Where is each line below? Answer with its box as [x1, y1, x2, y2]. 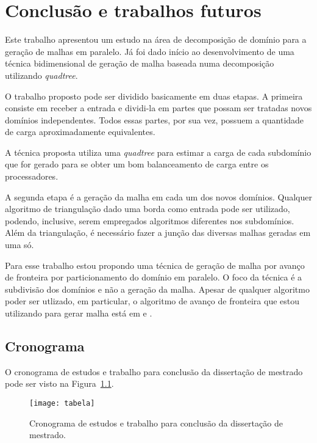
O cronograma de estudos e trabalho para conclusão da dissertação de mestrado [5, 365, 303, 378]
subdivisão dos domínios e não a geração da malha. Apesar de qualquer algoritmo [5, 282, 310, 295]
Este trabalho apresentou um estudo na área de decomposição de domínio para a [5, 33, 307, 46]
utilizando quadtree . [5, 68, 78, 81]
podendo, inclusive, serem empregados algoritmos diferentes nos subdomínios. [5, 214, 294, 227]
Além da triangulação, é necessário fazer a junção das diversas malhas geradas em [5, 226, 311, 239]
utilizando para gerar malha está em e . [5, 307, 152, 319]
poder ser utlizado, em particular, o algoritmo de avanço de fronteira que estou [5, 295, 300, 307]
